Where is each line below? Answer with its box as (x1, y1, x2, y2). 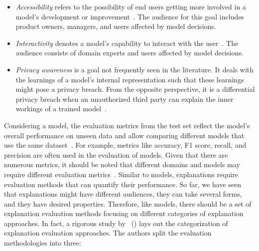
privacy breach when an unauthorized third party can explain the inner (15, 93, 234, 104)
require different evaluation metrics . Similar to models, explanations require (4, 169, 238, 179)
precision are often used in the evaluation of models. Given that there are (4, 149, 228, 160)
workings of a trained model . (15, 103, 107, 114)
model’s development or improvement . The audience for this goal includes (15, 11, 244, 21)
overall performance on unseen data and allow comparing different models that (4, 130, 245, 140)
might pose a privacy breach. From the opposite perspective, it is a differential (15, 84, 255, 94)
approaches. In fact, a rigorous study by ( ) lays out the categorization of (4, 218, 228, 228)
